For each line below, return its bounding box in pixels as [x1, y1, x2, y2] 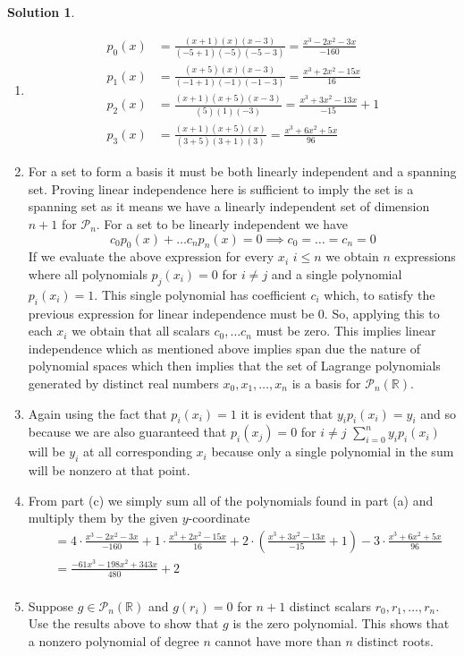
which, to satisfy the [324, 285, 435, 303]
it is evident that [240, 404, 333, 422]
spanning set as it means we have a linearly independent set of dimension [28, 197, 430, 216]
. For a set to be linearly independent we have [96, 215, 348, 233]
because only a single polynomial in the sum [211, 442, 454, 461]
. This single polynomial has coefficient [94, 285, 307, 303]
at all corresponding [83, 442, 192, 461]
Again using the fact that [28, 404, 167, 422]
